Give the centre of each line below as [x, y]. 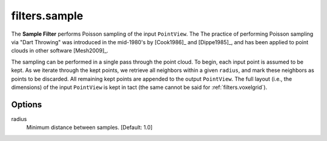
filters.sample [47, 16]
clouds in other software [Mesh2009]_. [60, 51]
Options [27, 104]
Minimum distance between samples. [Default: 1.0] [89, 128]
